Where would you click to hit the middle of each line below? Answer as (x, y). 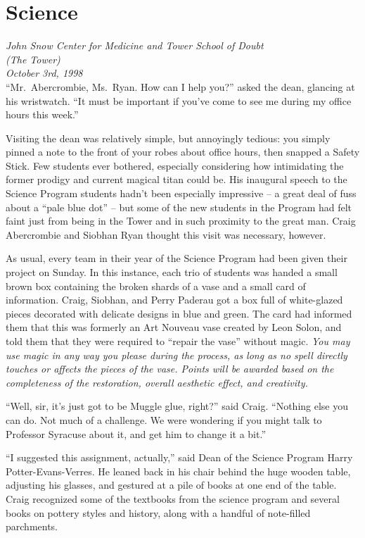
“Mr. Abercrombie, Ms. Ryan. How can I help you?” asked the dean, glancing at (180, 86)
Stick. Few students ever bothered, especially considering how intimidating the (175, 165)
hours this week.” (42, 114)
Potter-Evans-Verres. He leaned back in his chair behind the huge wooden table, (178, 471)
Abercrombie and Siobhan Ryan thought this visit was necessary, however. (166, 234)
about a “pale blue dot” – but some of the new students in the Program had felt (179, 207)
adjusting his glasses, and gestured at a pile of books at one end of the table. (171, 485)
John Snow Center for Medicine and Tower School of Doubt (135, 45)
